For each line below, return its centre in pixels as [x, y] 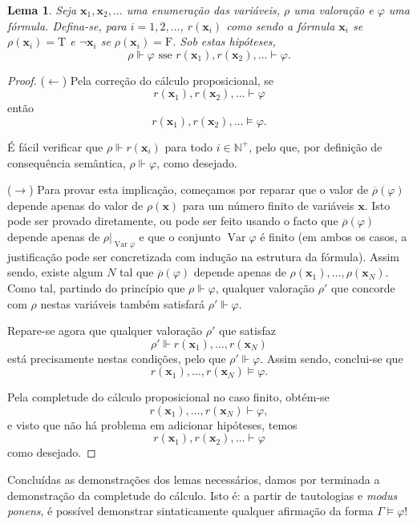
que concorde [363, 287]
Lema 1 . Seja [42, 10]
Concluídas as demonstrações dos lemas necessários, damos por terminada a [194, 480]
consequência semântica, [67, 162]
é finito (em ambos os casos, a [334, 236]
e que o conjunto [180, 236]
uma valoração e [334, 10]
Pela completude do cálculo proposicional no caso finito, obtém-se [168, 397]
